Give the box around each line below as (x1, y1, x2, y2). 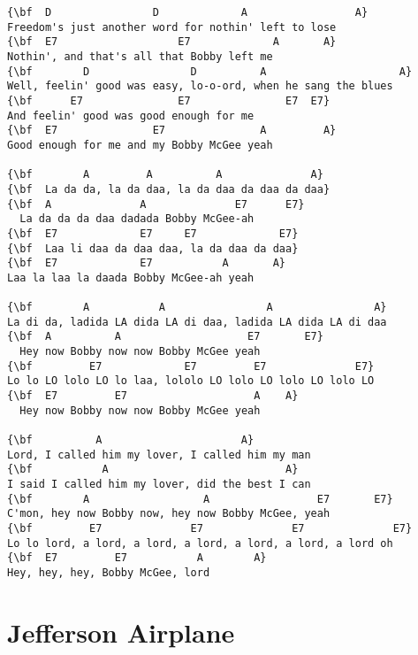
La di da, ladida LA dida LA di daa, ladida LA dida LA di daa (7, 315, 387, 328)
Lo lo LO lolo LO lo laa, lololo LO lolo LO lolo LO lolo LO (7, 374, 375, 388)
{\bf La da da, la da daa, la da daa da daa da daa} (7, 182, 331, 196)
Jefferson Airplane (7, 613, 235, 650)
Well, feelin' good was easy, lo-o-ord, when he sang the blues (7, 80, 393, 93)
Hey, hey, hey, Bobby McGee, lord (7, 566, 210, 579)
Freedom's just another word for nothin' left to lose (7, 20, 337, 34)
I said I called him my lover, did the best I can (7, 478, 311, 490)
